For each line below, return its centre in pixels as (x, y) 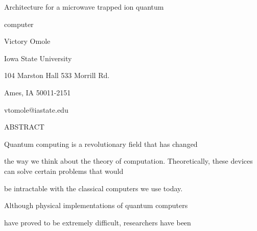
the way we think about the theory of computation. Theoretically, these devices (128, 161)
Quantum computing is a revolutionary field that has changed (101, 144)
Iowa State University (38, 58)
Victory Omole (27, 41)
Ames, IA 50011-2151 (38, 92)
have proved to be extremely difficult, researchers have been (98, 222)
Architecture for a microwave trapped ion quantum (84, 7)
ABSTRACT (24, 127)
